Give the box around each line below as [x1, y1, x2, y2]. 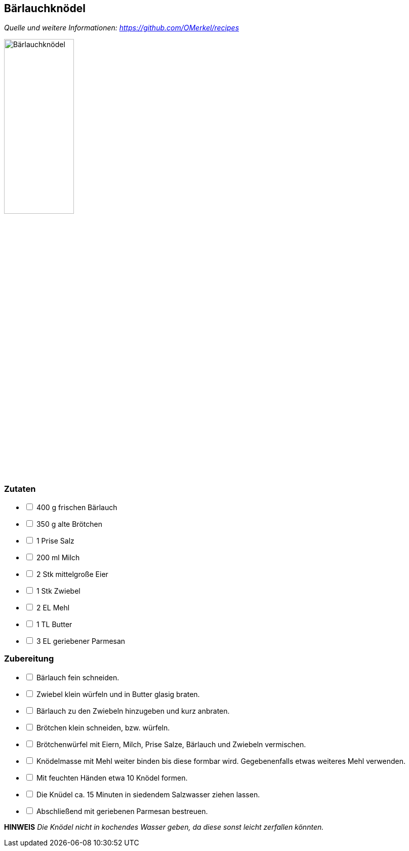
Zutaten [4, 483, 36, 494]
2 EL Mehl [36, 603, 70, 612]
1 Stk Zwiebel [36, 586, 80, 595]
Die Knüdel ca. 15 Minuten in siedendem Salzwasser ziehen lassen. [36, 790, 260, 799]
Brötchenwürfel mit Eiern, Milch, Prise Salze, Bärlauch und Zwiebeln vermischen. [36, 740, 306, 749]
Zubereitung [4, 653, 54, 664]
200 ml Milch [36, 553, 80, 562]
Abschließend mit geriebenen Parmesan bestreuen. [36, 806, 208, 816]
